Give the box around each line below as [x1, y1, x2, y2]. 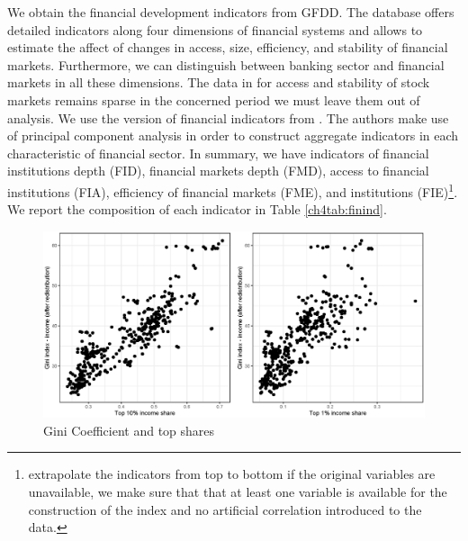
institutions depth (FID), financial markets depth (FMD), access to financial [7, 161, 429, 180]
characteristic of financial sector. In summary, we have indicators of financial [7, 143, 429, 162]
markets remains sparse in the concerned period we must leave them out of [7, 90, 420, 109]
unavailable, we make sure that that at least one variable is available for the [28, 482, 447, 500]
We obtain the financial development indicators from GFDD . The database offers [7, 3, 454, 21]
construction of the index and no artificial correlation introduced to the [28, 500, 422, 518]
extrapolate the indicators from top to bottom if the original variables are [28, 464, 436, 483]
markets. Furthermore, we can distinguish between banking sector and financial [7, 55, 445, 74]
